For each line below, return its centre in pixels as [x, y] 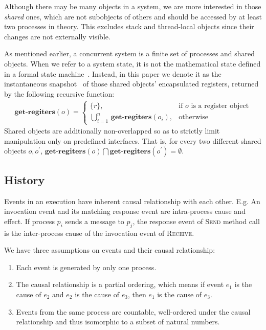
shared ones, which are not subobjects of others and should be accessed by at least [133, 16]
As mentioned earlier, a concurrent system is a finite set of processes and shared [130, 53]
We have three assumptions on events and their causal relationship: [110, 250]
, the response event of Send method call [196, 221]
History [25, 179]
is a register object [220, 106]
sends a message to [95, 221]
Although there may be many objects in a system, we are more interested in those [133, 6]
